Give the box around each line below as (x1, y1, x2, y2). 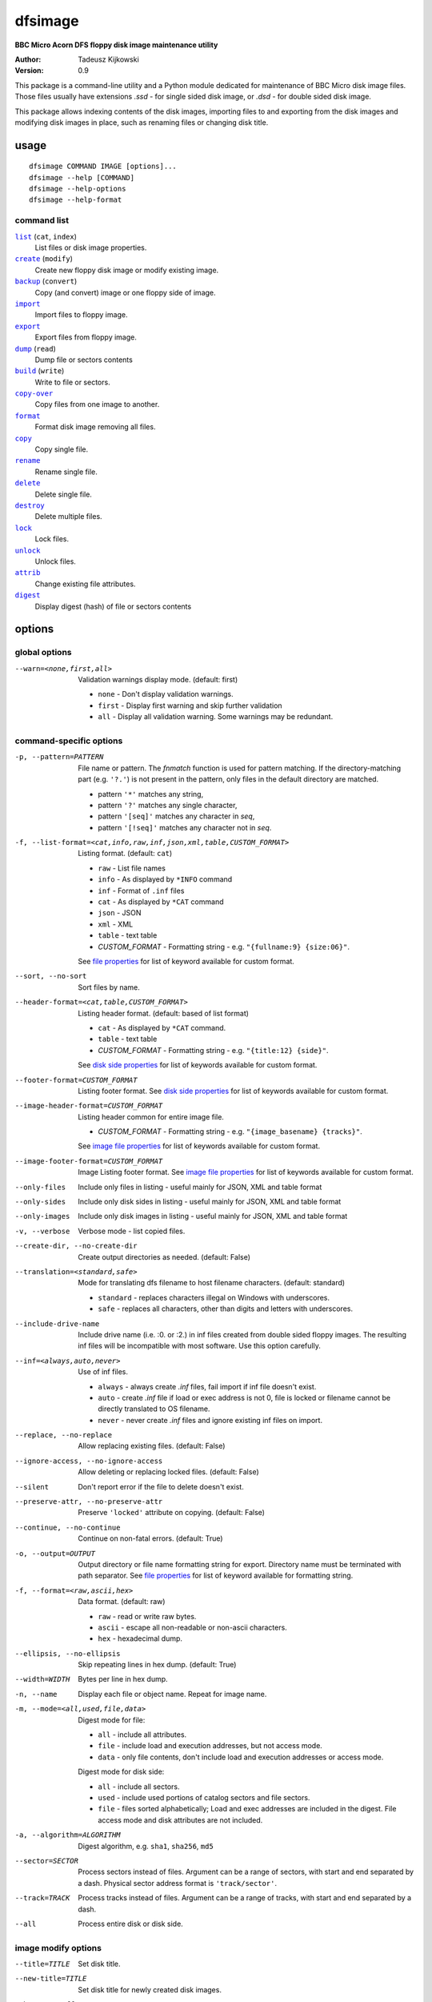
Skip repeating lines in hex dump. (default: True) (78, 1660, 237, 1670)
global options (14, 647, 72, 658)
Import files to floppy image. (34, 310, 128, 320)
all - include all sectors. (98, 1782, 180, 1791)
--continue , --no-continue (14, 1522, 121, 1532)
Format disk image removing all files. (34, 422, 156, 432)
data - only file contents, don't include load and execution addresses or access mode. (98, 1752, 384, 1762)
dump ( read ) (14, 344, 56, 353)
